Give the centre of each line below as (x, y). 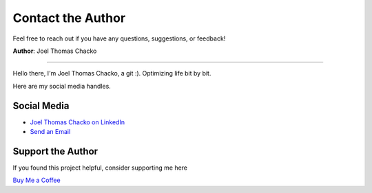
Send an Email (50, 132)
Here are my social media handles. (62, 86)
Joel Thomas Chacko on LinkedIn (77, 122)
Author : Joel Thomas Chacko (55, 51)
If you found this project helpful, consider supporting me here (100, 168)
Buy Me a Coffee (37, 180)
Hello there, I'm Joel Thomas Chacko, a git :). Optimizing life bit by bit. (112, 73)
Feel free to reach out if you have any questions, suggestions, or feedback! (119, 38)
